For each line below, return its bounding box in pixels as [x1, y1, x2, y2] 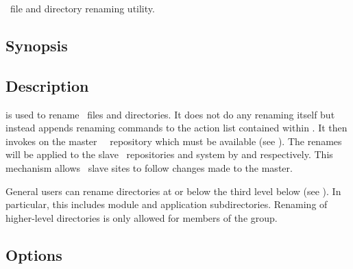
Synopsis [5, 34, 68, 55]
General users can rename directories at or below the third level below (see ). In [5, 183, 341, 198]
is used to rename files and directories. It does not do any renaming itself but [5, 107, 335, 121]
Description [5, 75, 89, 96]
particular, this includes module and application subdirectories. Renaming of [5, 197, 328, 212]
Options [5, 244, 62, 265]
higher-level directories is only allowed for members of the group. [5, 210, 278, 225]
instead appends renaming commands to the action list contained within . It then [5, 120, 348, 135]
